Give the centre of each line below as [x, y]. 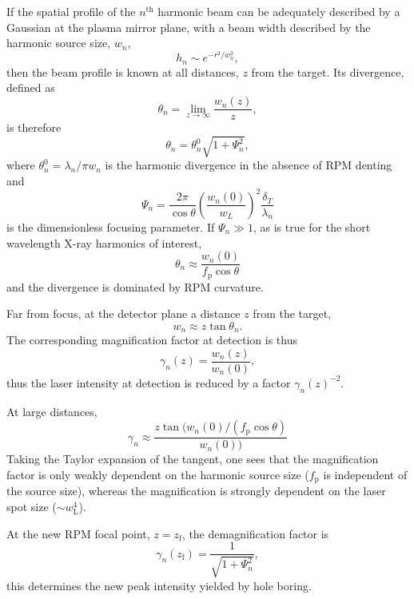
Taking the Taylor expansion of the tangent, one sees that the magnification [193, 459]
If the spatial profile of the [71, 11]
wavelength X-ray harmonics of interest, [104, 242]
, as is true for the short [312, 226]
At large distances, [52, 411]
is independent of [365, 474]
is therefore [34, 127]
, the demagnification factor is [255, 533]
